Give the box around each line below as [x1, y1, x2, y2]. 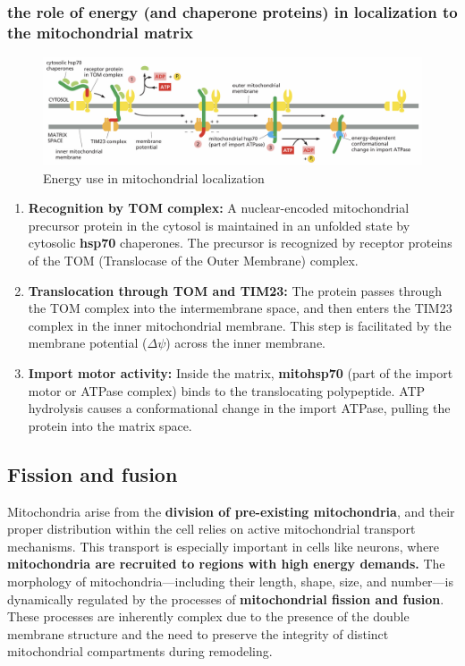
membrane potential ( [28, 333, 148, 352]
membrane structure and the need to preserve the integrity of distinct [7, 624, 389, 643]
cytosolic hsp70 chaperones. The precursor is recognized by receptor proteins [28, 233, 452, 252]
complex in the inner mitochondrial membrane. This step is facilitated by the [28, 316, 452, 334]
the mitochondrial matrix [7, 21, 194, 43]
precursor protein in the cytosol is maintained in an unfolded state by [28, 215, 410, 234]
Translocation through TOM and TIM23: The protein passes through [28, 281, 443, 299]
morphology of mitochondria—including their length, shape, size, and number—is [7, 571, 454, 590]
